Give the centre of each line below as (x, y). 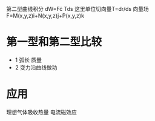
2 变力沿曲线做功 (36, 67)
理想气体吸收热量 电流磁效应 (41, 112)
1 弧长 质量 (28, 60)
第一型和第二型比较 (54, 42)
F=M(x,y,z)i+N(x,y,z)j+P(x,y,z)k (45, 16)
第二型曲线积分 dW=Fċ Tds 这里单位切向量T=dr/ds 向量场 (78, 9)
